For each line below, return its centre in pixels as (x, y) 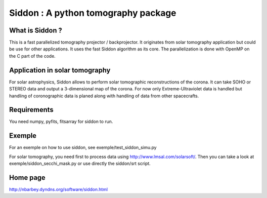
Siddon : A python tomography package (93, 13)
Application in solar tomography (60, 70)
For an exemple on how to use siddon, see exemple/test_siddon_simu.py (83, 148)
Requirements (31, 110)
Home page (27, 178)
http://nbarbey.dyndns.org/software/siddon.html (59, 190)
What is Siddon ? (36, 30)
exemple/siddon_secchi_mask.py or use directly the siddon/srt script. (80, 163)
